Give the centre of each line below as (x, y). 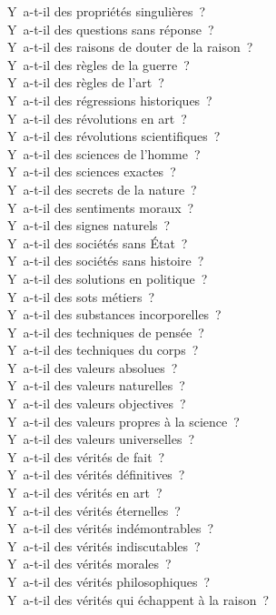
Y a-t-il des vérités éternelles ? (94, 510)
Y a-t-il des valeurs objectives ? (97, 403)
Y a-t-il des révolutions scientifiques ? (114, 136)
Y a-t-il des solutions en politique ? (108, 278)
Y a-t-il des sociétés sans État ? (98, 242)
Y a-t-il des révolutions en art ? (97, 118)
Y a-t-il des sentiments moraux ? (101, 207)
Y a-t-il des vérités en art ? (85, 493)
